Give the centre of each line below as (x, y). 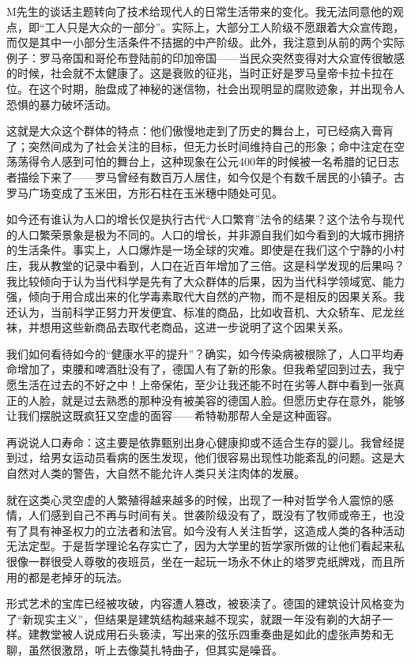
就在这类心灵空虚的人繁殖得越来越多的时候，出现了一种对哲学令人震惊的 (194, 499)
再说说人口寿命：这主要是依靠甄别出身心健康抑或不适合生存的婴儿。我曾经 (200, 442)
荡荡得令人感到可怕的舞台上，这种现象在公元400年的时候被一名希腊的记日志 (203, 161)
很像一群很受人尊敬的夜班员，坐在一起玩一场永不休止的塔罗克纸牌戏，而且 (200, 561)
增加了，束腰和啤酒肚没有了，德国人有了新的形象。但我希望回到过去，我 (205, 369)
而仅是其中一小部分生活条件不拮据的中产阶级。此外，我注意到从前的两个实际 (205, 42)
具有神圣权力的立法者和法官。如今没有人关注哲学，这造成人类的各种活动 (216, 530)
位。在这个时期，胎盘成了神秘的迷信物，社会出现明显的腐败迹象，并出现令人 (205, 88)
